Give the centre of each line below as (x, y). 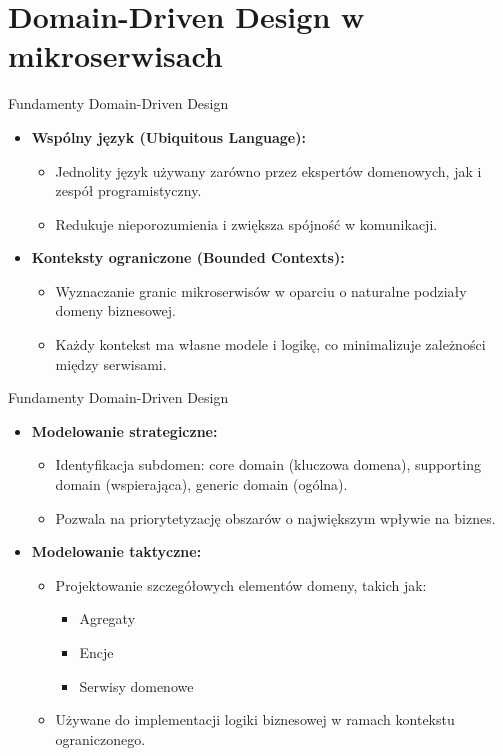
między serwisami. (111, 363)
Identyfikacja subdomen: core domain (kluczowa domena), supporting (268, 464)
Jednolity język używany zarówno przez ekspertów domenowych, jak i (268, 170)
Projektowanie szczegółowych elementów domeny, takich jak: (241, 584)
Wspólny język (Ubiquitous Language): (168, 136)
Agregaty (107, 618)
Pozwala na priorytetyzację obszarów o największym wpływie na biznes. (275, 517)
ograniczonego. (100, 738)
